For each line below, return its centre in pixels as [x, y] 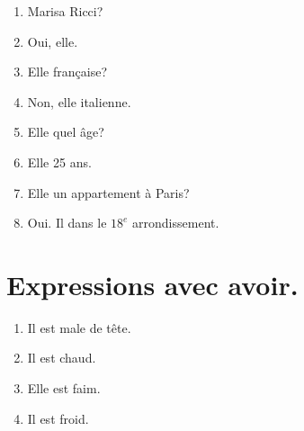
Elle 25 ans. [59, 162]
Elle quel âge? [66, 132]
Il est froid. [58, 418]
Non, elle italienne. [79, 101]
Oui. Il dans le [67, 223]
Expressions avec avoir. [152, 284]
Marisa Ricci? [65, 11]
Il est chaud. [62, 358]
